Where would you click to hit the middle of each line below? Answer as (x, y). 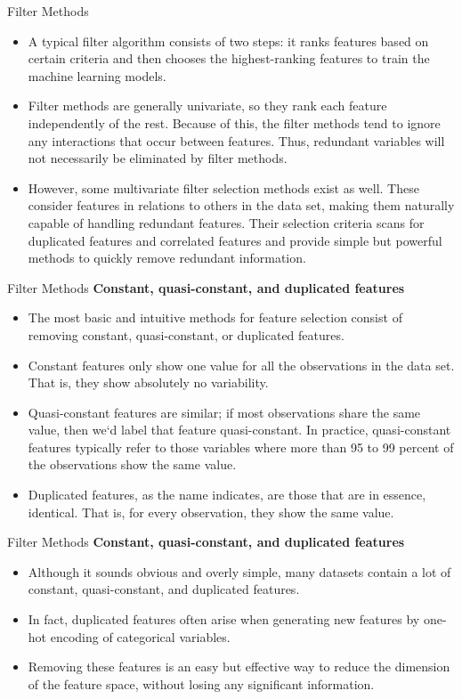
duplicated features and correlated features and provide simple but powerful (235, 240)
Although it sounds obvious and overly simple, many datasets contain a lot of (239, 571)
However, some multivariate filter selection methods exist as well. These (223, 187)
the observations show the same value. (132, 464)
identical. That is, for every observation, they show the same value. (211, 512)
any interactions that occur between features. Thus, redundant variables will (236, 140)
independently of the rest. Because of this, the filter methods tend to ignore (234, 122)
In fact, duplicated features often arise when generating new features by (224, 619)
